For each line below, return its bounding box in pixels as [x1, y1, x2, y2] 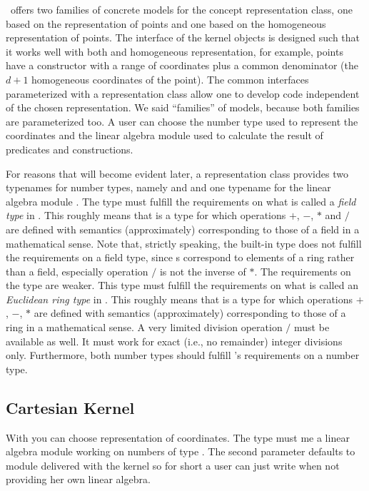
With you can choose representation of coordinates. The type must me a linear [6, 430, 350, 445]
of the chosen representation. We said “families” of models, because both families [6, 100, 360, 115]
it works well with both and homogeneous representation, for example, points [6, 44, 343, 59]
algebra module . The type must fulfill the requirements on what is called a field [6, 193, 356, 208]
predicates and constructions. [6, 141, 133, 156]
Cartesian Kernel [6, 396, 135, 418]
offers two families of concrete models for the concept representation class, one [10, 2, 353, 16]
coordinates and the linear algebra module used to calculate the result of [6, 128, 323, 143]
